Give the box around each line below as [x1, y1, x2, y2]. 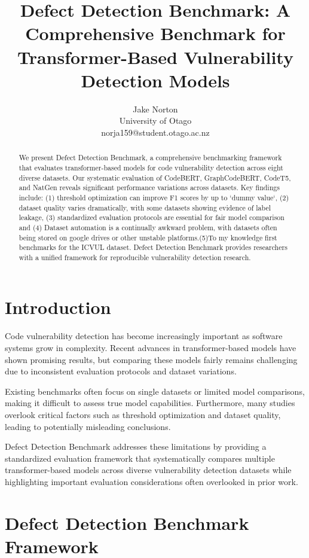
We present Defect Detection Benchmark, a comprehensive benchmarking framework [19, 153, 282, 163]
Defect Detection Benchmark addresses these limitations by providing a [5, 440, 267, 453]
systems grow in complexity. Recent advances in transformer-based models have [5, 341, 296, 354]
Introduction [5, 295, 111, 319]
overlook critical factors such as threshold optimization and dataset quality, [5, 408, 281, 420]
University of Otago [119, 114, 192, 127]
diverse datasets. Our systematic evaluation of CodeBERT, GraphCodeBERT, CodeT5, [19, 172, 291, 182]
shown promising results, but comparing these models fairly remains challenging [5, 353, 298, 365]
